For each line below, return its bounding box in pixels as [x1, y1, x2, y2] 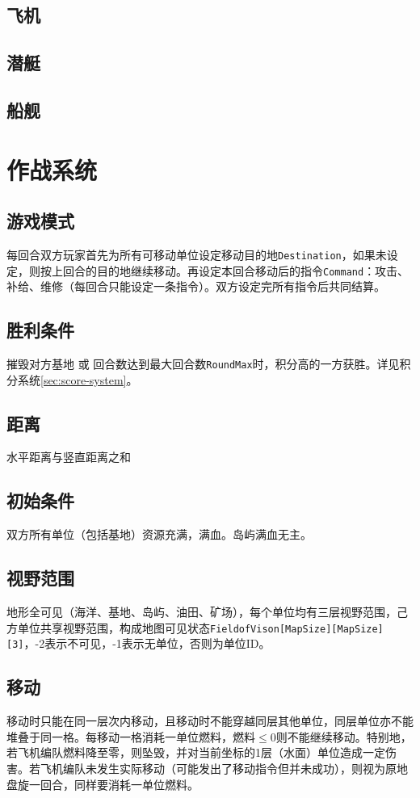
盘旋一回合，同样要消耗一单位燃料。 [6, 775, 199, 792]
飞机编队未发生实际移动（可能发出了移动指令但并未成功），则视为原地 [40, 759, 408, 776]
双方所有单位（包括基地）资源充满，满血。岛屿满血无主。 [6, 526, 312, 543]
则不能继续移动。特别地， [275, 728, 412, 745]
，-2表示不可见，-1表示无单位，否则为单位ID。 [23, 635, 271, 652]
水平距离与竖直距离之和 [6, 448, 131, 465]
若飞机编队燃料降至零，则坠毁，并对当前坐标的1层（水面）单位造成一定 [6, 744, 385, 761]
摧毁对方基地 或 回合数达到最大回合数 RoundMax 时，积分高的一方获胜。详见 [6, 355, 400, 372]
